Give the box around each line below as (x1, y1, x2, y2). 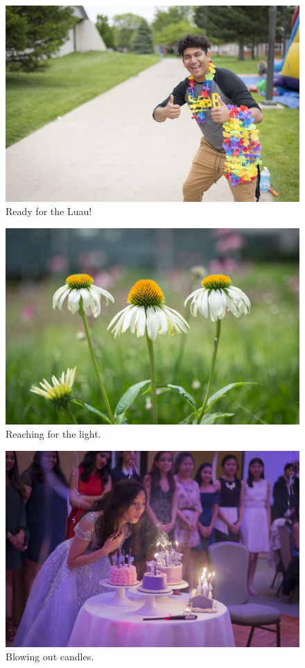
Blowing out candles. (6, 649, 94, 664)
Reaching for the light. (6, 427, 101, 441)
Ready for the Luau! (6, 204, 92, 219)
